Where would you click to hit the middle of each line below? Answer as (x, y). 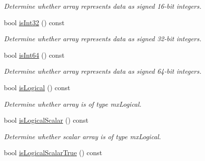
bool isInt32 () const (34, 22)
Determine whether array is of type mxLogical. (73, 104)
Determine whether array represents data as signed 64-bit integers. (103, 71)
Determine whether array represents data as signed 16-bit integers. (103, 6)
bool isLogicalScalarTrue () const (53, 153)
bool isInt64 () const (34, 55)
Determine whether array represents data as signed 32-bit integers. (103, 39)
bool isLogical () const (37, 87)
